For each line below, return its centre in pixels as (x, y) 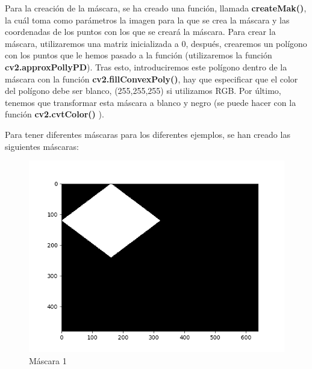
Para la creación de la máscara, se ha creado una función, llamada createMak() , (156, 8)
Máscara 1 (48, 360)
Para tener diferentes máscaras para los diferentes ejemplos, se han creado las (148, 134)
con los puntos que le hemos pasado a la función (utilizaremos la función (139, 55)
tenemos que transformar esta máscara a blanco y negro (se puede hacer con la (151, 102)
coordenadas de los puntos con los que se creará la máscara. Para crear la (140, 32)
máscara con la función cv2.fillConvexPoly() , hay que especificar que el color (151, 79)
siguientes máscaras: (42, 146)
